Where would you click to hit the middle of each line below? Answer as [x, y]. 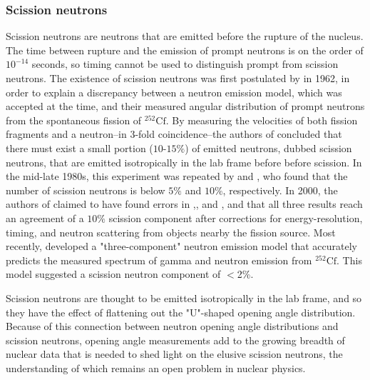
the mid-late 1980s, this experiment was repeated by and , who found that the [177, 176]
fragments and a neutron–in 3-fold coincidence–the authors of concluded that [174, 134]
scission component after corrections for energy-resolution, [236, 217]
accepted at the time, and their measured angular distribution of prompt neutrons [185, 106]
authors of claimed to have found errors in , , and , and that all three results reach [184, 204]
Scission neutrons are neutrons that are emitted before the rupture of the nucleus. [185, 36]
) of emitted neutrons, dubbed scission [268, 147]
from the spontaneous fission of [74, 120]
